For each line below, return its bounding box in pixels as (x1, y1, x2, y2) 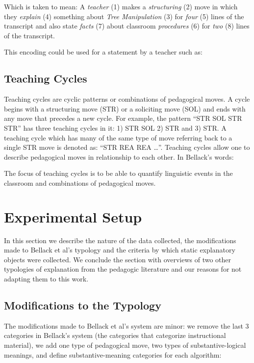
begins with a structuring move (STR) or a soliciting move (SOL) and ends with (4, 103, 246, 113)
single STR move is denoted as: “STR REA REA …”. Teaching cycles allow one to (4, 142, 250, 152)
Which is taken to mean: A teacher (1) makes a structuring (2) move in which (4, 1, 238, 11)
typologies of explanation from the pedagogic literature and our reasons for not (4, 264, 242, 274)
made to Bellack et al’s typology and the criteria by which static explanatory (4, 245, 235, 255)
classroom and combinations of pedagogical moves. (4, 177, 156, 188)
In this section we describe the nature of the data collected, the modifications (4, 235, 236, 245)
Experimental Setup (4, 206, 142, 226)
